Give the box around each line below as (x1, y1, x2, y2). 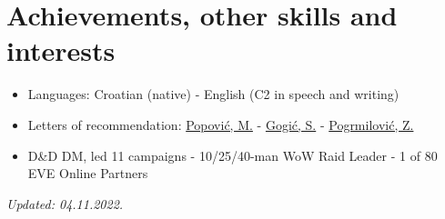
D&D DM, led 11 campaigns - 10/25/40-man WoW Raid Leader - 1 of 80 (27, 145, 438, 164)
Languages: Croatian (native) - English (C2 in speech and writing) (27, 85, 399, 104)
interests (6, 32, 116, 69)
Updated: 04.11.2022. (6, 194, 124, 213)
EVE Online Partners (27, 164, 148, 183)
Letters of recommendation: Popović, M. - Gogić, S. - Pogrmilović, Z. (27, 114, 414, 134)
